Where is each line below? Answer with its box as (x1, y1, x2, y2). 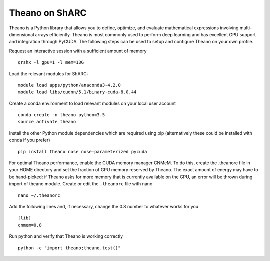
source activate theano (18, 119, 76, 125)
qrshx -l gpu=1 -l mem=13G (18, 60, 84, 65)
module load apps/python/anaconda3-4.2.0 (18, 82, 121, 88)
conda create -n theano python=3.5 (18, 112, 105, 118)
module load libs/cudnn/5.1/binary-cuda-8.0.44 (18, 89, 137, 95)
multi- (239, 25, 252, 31)
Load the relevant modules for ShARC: (9, 70, 88, 77)
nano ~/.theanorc (18, 192, 60, 198)
